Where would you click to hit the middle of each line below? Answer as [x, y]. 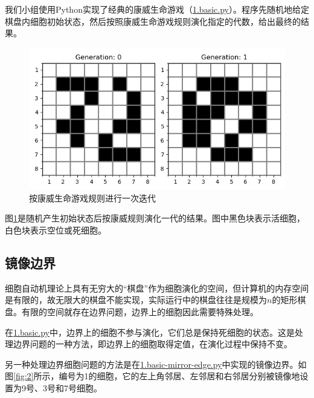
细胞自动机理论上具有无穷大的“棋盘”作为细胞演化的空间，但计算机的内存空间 [157, 288]
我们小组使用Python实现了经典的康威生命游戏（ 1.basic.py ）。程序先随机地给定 [157, 9]
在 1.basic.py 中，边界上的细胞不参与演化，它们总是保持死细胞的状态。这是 [150, 332]
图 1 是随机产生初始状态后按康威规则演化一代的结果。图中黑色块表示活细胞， [155, 218]
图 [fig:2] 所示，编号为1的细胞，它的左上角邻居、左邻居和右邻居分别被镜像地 [152, 376]
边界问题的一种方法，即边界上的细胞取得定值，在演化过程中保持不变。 [152, 344]
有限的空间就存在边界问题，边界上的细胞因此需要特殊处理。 [140, 311]
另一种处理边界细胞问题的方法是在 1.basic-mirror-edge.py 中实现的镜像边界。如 [156, 364]
